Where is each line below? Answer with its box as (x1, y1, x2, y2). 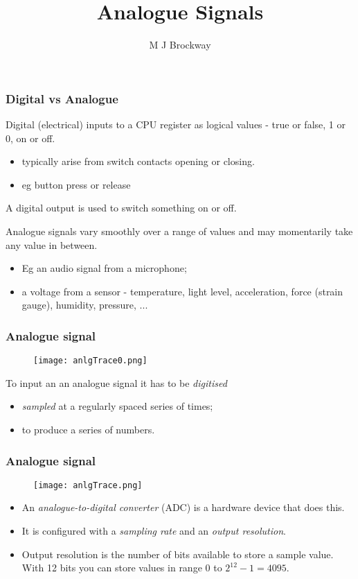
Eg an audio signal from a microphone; (21, 261, 187, 275)
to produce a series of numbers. (21, 422, 155, 437)
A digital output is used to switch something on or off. (6, 200, 237, 215)
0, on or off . (6, 130, 55, 145)
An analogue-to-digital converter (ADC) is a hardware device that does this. (21, 500, 345, 515)
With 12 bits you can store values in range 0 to (21, 560, 222, 575)
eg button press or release (21, 177, 131, 191)
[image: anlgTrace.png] (33, 480, 143, 490)
